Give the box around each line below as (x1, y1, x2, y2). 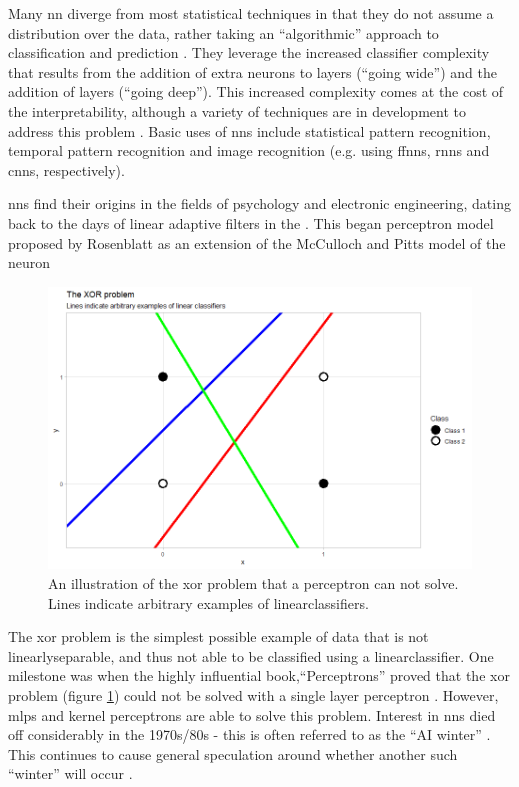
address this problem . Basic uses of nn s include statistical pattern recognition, (8, 120, 491, 141)
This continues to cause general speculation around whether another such (8, 743, 458, 764)
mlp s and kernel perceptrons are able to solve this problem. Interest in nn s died (8, 704, 496, 725)
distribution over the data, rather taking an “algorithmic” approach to (8, 22, 439, 43)
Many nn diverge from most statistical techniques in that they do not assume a (8, 3, 494, 23)
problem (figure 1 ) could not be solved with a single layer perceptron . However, (8, 684, 499, 705)
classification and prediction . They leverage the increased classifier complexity (8, 42, 490, 63)
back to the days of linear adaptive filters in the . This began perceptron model (8, 212, 494, 233)
